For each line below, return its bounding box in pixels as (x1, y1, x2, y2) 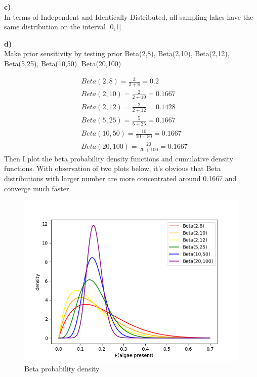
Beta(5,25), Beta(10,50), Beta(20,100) (4, 58, 121, 68)
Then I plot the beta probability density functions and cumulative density (4, 153, 233, 163)
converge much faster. (4, 183, 71, 193)
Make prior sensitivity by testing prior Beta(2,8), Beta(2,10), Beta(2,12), (4, 48, 230, 59)
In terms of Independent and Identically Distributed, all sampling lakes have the (4, 11, 253, 22)
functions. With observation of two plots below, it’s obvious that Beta (4, 163, 221, 174)
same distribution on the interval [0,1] (4, 21, 121, 32)
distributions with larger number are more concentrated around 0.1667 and (4, 173, 237, 183)
